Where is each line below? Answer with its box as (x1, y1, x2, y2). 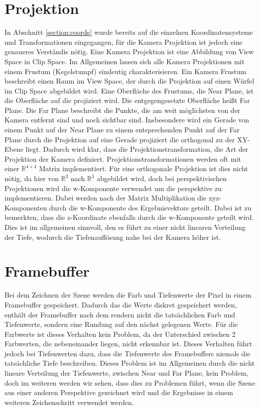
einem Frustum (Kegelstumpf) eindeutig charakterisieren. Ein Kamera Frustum (4, 66, 247, 76)
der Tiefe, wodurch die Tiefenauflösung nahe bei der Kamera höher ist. (4, 231, 221, 242)
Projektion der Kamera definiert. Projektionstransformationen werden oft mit (4, 153, 241, 164)
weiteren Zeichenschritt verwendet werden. (4, 397, 134, 407)
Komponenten (4, 202, 47, 212)
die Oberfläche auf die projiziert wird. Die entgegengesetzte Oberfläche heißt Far (4, 95, 250, 105)
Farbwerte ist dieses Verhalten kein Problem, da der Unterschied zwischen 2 (4, 328, 236, 339)
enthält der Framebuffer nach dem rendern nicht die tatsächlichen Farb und (4, 309, 236, 319)
